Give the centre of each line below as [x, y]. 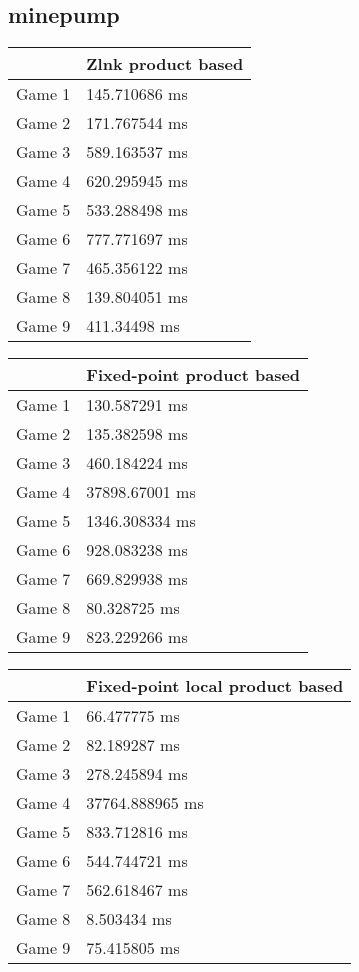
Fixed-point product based [193, 375]
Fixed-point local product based [215, 686]
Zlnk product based [165, 64]
